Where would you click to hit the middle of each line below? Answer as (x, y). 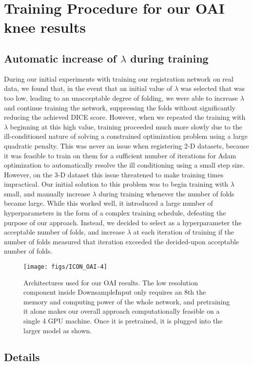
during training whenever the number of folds (166, 193)
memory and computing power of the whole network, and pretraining (127, 301)
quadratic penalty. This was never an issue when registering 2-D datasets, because (126, 145)
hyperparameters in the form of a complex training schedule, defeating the (115, 213)
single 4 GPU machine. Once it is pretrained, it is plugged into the (123, 321)
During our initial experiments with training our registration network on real (119, 78)
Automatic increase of (60, 58)
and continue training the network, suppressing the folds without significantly (120, 107)
